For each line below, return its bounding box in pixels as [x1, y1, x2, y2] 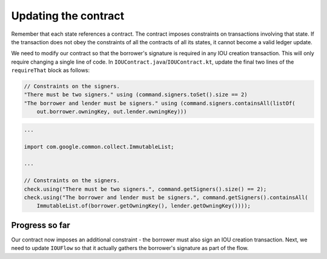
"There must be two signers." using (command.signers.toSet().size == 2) [24, 91, 248, 98]
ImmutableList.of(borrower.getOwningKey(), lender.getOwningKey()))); [36, 203, 251, 209]
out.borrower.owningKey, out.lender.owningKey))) [36, 108, 187, 115]
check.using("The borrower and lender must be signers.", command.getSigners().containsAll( [24, 194, 308, 201]
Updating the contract [11, 9, 125, 22]
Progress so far [11, 220, 71, 230]
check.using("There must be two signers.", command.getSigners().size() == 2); [24, 185, 267, 192]
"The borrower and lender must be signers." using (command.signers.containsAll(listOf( [24, 100, 296, 107]
